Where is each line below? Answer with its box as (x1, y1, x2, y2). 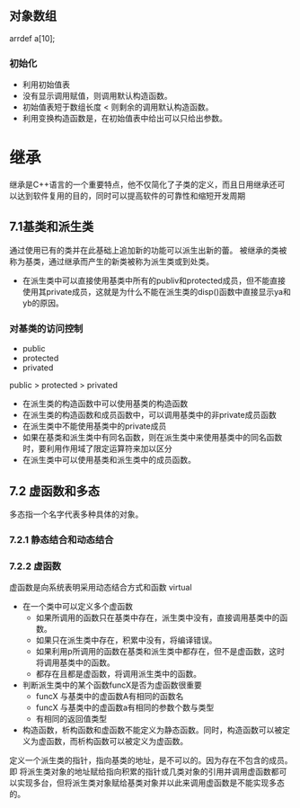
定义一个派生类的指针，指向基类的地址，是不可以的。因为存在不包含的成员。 (9, 755, 293, 766)
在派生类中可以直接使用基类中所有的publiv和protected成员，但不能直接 (22, 275, 286, 286)
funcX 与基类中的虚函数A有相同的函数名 (35, 691, 184, 702)
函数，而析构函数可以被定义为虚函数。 (46, 736, 189, 747)
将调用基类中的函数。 (35, 657, 115, 668)
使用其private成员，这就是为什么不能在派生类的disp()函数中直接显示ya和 (22, 286, 292, 297)
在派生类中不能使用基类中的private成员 (22, 421, 167, 431)
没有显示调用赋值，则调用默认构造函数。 (22, 91, 172, 102)
